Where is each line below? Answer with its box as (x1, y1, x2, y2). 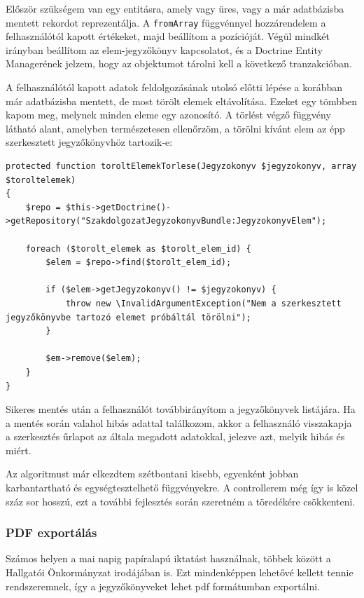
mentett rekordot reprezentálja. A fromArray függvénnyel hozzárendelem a (6, 15, 326, 29)
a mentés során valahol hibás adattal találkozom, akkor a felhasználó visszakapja (6, 415, 352, 430)
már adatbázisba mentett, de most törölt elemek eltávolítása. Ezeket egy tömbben (6, 93, 358, 108)
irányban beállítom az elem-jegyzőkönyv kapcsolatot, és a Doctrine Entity (6, 42, 323, 57)
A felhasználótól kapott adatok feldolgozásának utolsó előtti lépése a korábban (6, 80, 343, 95)
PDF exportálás (6, 524, 97, 541)
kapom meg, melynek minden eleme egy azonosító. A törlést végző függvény (6, 107, 331, 122)
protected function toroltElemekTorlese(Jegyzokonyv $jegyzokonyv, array (6, 161, 357, 171)
